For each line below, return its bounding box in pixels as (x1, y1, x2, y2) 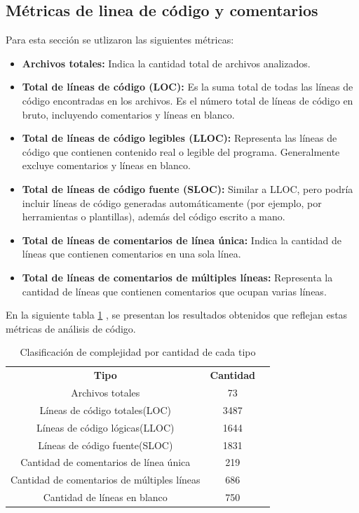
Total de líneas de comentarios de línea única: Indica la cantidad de (22, 232, 341, 247)
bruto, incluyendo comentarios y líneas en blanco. (22, 107, 235, 121)
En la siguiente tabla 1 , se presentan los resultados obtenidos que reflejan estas (6, 307, 348, 322)
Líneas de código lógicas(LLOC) (36, 420, 175, 434)
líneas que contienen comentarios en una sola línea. (22, 246, 241, 261)
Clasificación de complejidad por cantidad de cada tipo (20, 345, 256, 359)
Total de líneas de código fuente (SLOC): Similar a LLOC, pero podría (22, 181, 353, 196)
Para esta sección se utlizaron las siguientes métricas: (6, 32, 234, 47)
